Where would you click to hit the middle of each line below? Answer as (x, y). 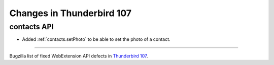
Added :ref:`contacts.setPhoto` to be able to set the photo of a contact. (96, 39)
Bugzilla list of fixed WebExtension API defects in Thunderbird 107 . (79, 56)
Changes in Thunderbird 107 (71, 13)
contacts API (31, 27)
